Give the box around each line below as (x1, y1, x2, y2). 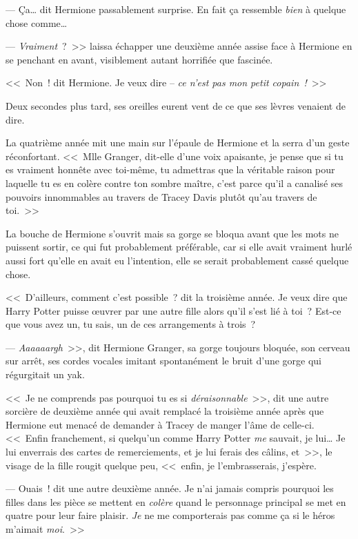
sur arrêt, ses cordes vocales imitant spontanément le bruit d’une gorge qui (6, 353, 322, 368)
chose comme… (6, 15, 68, 30)
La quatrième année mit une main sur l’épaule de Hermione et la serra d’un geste (6, 135, 350, 150)
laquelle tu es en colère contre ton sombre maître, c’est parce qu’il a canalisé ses (6, 175, 344, 190)
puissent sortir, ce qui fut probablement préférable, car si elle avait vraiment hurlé (6, 239, 352, 254)
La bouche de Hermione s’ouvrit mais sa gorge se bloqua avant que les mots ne (6, 226, 339, 240)
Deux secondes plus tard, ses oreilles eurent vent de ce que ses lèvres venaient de (6, 98, 346, 112)
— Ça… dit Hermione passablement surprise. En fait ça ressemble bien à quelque (6, 2, 346, 16)
